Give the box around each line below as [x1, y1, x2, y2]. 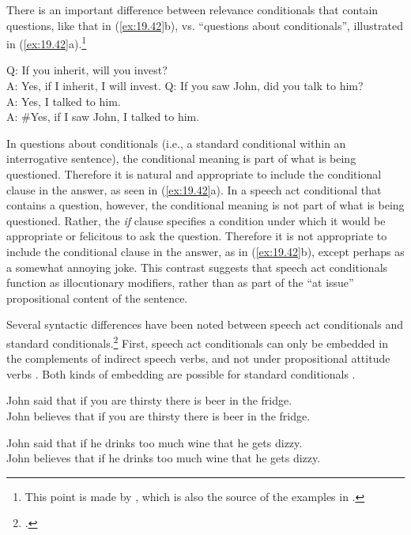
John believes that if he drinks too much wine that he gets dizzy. [6, 450, 321, 466]
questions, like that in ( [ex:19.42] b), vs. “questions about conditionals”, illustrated [6, 17, 403, 33]
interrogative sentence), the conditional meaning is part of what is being [6, 150, 356, 167]
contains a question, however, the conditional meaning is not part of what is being [6, 197, 405, 213]
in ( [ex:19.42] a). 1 [6, 33, 87, 51]
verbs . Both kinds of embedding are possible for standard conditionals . [6, 365, 356, 382]
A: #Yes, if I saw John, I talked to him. [6, 108, 200, 125]
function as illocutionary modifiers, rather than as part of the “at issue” [6, 274, 354, 291]
